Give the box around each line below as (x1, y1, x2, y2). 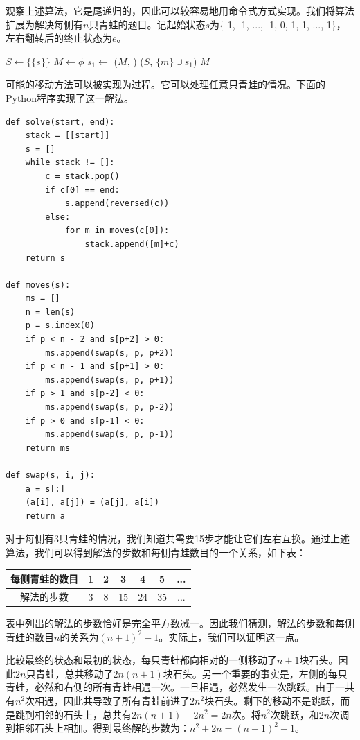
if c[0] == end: (45, 184, 120, 195)
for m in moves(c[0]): (64, 225, 170, 236)
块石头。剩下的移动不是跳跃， (204, 693, 341, 707)
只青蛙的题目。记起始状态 (89, 17, 206, 31)
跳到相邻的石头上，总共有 (15, 707, 132, 721)
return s (25, 252, 65, 263)
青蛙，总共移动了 (35, 666, 114, 680)
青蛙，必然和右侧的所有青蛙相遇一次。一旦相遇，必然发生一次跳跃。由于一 (6, 680, 345, 694)
